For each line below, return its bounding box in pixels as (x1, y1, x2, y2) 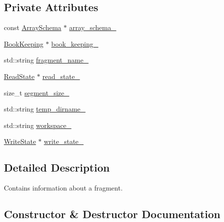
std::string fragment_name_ (4, 55, 89, 65)
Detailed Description (4, 160, 110, 175)
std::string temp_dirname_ (4, 104, 86, 114)
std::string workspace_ (4, 120, 72, 130)
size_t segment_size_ (4, 87, 69, 97)
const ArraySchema (4, 22, 62, 32)
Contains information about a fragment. (4, 183, 123, 193)
